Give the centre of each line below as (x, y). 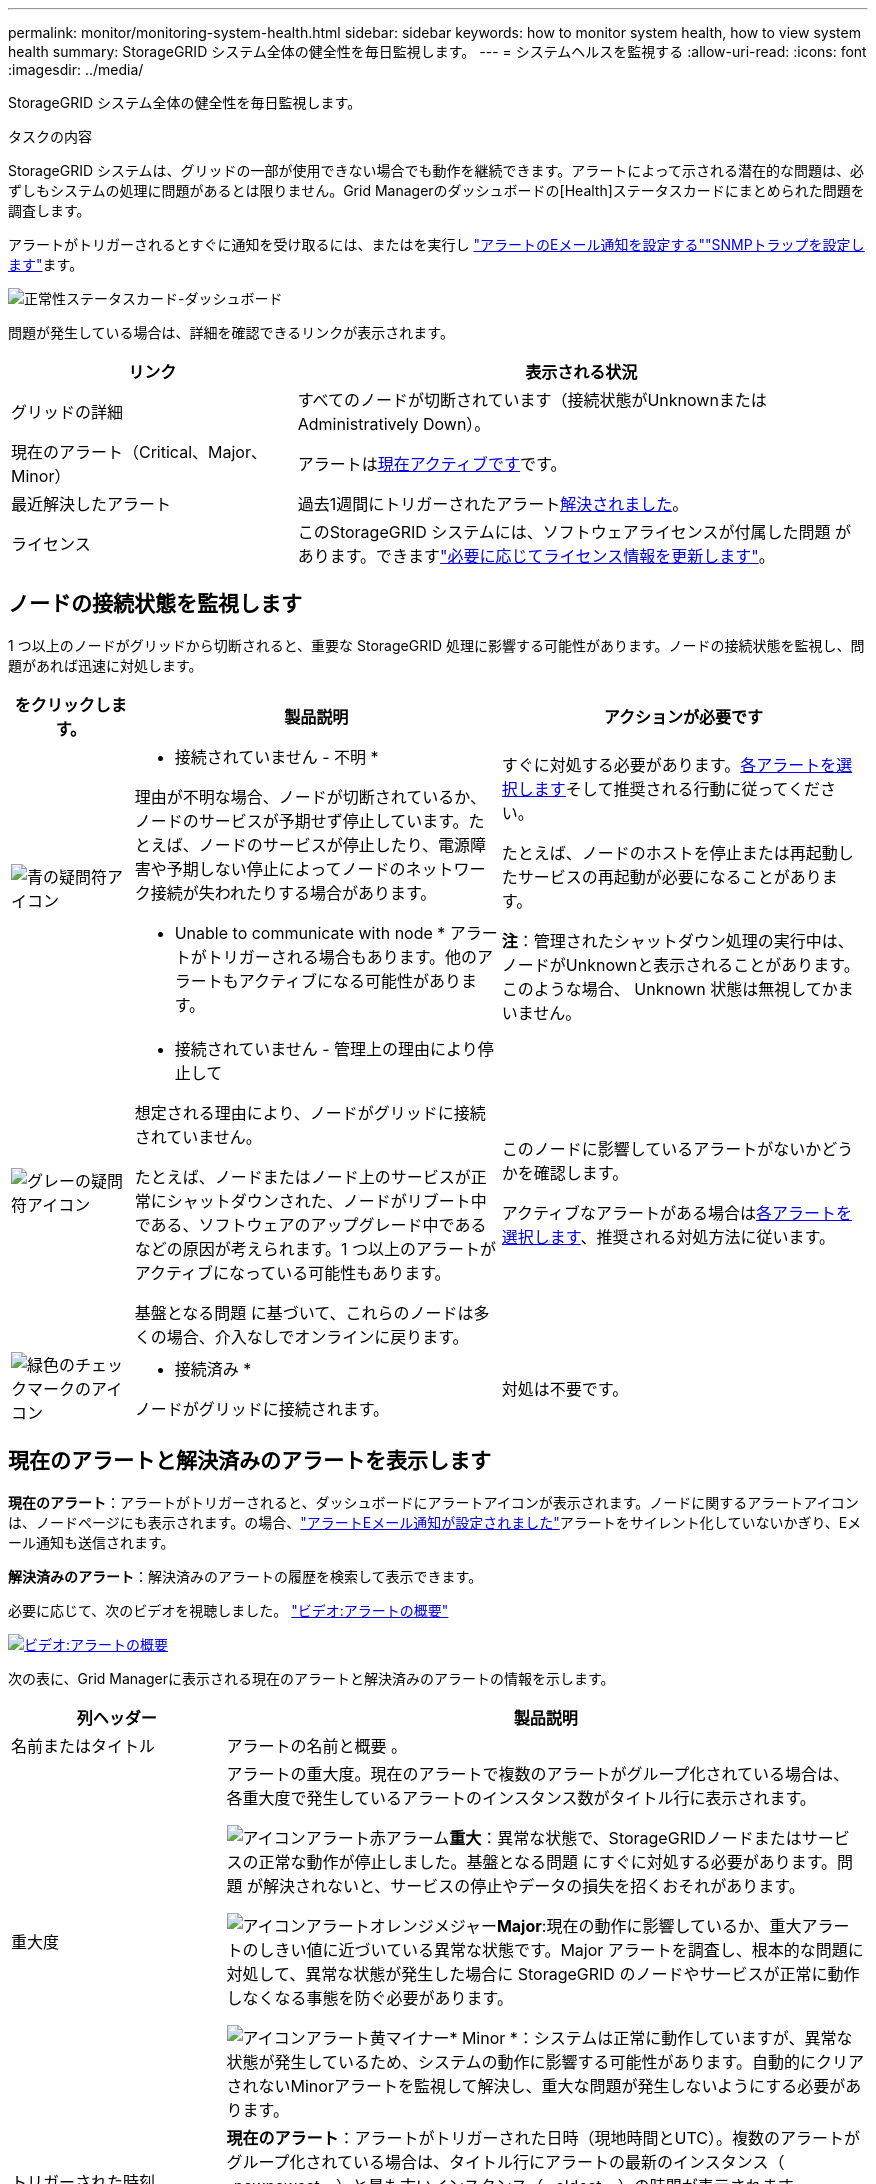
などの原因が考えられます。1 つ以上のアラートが (315, 1248)
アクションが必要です (683, 716)
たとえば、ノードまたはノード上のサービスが (302, 1176)
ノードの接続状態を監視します (155, 604)
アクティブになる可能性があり (349, 980)
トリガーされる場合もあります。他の (342, 956)
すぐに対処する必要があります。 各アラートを (669, 764)
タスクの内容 (50, 136)
